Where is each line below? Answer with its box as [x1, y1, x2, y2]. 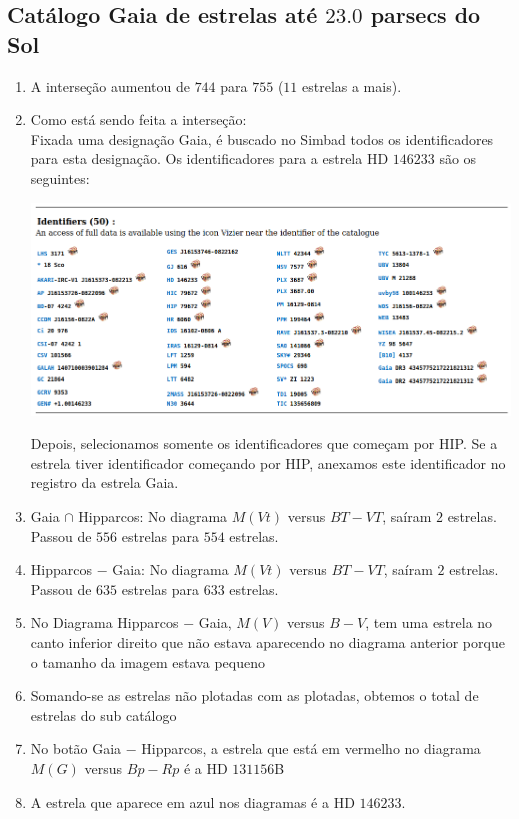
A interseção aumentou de [30, 75, 190, 96]
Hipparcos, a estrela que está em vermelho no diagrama [141, 738, 481, 759]
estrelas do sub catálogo [30, 704, 177, 725]
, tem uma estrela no [365, 612, 493, 633]
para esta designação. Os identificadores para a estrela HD [30, 148, 389, 169]
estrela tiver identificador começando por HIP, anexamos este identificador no [30, 452, 506, 473]
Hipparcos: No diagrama [78, 505, 228, 526]
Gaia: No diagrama [112, 559, 229, 580]
